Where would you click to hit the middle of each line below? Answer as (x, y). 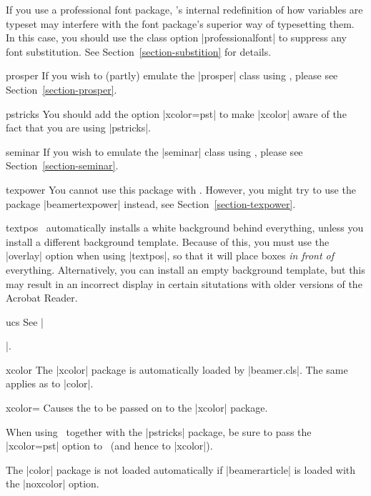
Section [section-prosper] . (61, 89)
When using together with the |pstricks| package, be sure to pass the (159, 431)
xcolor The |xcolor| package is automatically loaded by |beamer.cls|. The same (177, 369)
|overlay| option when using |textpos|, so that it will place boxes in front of (170, 256)
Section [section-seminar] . (62, 165)
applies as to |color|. (50, 383)
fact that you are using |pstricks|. (78, 128)
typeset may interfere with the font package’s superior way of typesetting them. (180, 23)
